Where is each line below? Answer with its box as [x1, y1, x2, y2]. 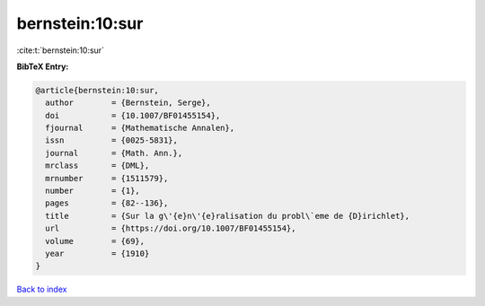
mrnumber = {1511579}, [45, 173, 169, 183]
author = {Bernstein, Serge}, [45, 98, 211, 108]
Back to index [16, 284, 67, 295]
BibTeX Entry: [16, 61, 69, 72]
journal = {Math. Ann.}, [45, 148, 183, 158]
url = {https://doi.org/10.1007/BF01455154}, [45, 223, 296, 233]
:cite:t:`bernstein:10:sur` [16, 45, 105, 56]
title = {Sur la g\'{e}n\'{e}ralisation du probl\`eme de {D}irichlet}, [45, 211, 410, 221]
